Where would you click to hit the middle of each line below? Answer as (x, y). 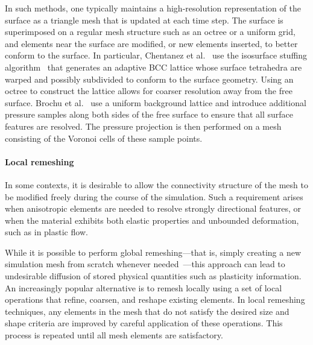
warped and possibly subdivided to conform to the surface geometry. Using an (149, 79)
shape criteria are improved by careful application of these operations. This (144, 323)
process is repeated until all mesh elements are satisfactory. (114, 335)
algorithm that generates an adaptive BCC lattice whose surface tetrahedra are (153, 67)
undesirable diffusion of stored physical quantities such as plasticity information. (153, 276)
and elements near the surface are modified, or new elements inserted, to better (151, 43)
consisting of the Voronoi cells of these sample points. (104, 138)
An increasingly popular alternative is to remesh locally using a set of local (144, 287)
